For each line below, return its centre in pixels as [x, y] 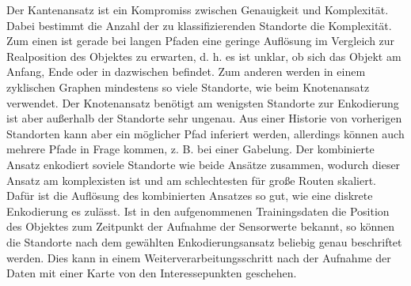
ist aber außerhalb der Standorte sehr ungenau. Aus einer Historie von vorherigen [204, 118]
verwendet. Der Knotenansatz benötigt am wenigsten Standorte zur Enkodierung [203, 102]
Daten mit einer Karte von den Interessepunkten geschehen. [152, 273]
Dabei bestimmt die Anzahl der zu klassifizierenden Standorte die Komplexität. [199, 25]
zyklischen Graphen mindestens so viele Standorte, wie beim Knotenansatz [188, 87]
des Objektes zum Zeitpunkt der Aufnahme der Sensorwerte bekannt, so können [201, 226]
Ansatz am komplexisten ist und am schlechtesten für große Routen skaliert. [192, 180]
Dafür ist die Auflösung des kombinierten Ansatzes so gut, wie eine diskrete [190, 196]
